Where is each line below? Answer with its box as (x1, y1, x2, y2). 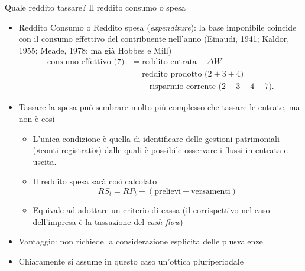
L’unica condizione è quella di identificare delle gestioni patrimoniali (33, 132, 280, 144)
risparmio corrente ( (149, 82, 222, 91)
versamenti (191, 187, 231, 196)
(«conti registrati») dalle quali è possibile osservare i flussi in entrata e (33, 144, 288, 156)
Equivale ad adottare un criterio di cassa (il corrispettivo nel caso (33, 204, 270, 216)
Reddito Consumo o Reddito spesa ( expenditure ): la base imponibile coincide (18, 21, 297, 33)
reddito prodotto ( (142, 70, 208, 79)
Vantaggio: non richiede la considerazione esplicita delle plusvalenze (18, 235, 263, 247)
